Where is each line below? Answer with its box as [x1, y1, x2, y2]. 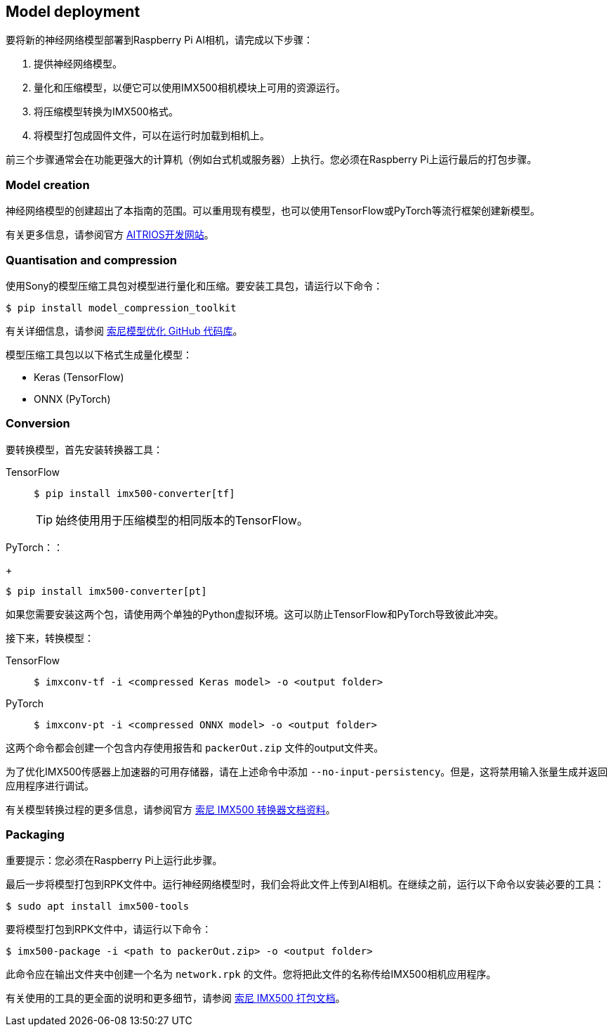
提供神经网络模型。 [34, 58, 122, 70]
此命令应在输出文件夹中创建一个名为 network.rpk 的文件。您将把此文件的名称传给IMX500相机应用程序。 [6, 968, 496, 981]
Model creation [6, 177, 90, 192]
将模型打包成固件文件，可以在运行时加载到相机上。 [34, 129, 270, 142]
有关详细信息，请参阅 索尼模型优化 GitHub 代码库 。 [6, 324, 243, 337]
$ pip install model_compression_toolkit [6, 302, 237, 314]
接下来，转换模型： [6, 631, 94, 644]
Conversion [6, 416, 70, 431]
